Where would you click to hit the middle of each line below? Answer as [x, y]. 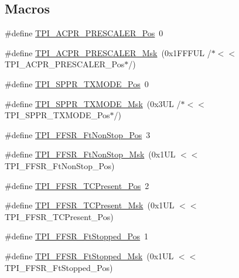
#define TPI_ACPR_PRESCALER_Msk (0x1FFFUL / [108, 52]
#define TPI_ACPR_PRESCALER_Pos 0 [84, 33]
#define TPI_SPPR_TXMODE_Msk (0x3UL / [93, 103]
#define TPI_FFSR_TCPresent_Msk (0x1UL [90, 205]
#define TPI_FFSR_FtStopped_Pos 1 [77, 236]
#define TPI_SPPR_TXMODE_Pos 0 [77, 83]
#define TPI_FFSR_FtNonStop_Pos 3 [78, 134]
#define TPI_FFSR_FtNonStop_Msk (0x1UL [90, 154]
